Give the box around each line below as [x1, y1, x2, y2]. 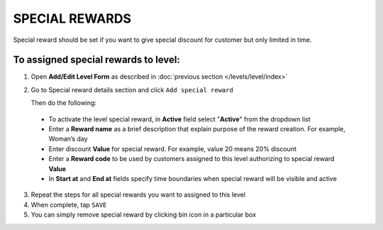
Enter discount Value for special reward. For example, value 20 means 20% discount [48, 144, 297, 153]
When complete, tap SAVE [30, 200, 107, 209]
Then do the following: [30, 99, 97, 107]
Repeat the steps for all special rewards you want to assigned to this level [30, 190, 246, 199]
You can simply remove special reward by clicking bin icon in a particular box [30, 210, 257, 219]
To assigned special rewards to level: [13, 54, 180, 66]
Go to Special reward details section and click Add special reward [30, 85, 233, 94]
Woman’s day [48, 135, 88, 143]
